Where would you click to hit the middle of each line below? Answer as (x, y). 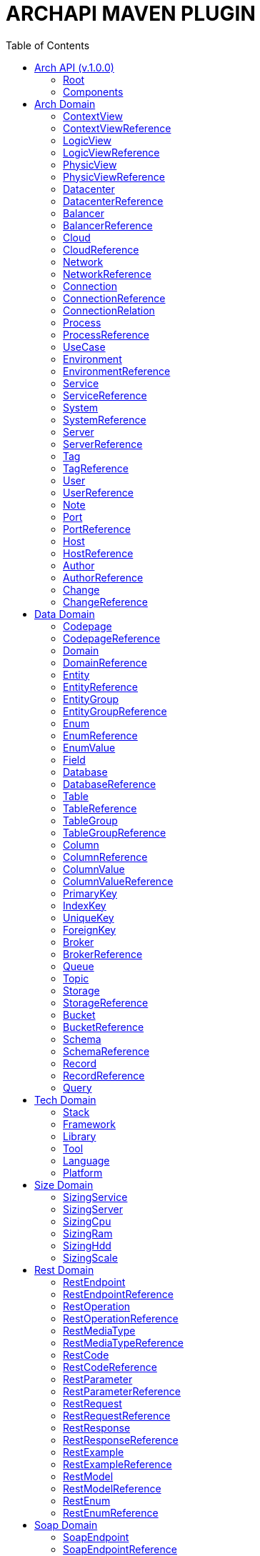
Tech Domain (65, 1099)
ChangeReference (105, 602)
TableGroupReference (115, 832)
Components (93, 91)
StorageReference (106, 1002)
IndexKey (85, 905)
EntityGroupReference (115, 711)
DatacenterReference (113, 201)
